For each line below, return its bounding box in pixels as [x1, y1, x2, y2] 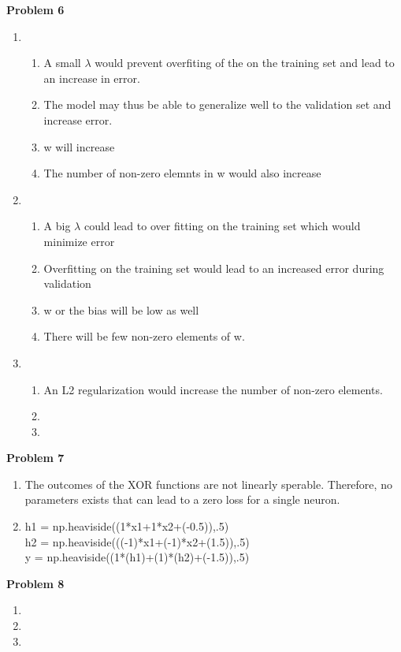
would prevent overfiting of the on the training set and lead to [95, 54, 395, 71]
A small [43, 54, 81, 71]
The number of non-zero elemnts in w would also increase [43, 165, 321, 181]
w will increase [43, 138, 115, 155]
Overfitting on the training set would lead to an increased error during [43, 259, 384, 276]
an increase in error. [43, 69, 140, 86]
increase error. [43, 111, 113, 128]
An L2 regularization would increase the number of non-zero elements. [43, 381, 383, 397]
